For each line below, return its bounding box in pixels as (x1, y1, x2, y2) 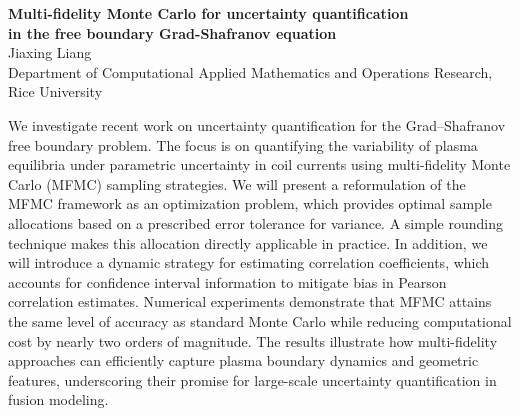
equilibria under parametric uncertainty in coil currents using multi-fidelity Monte (8, 154, 511, 175)
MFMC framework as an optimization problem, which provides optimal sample (8, 193, 492, 214)
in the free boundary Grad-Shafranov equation (8, 22, 337, 43)
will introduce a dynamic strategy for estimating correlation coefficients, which (8, 252, 490, 273)
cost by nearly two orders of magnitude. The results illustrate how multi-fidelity (8, 330, 498, 351)
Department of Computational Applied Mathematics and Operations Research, (8, 61, 493, 82)
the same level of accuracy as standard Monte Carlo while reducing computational (8, 310, 512, 331)
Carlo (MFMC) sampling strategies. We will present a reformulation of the (8, 173, 466, 194)
